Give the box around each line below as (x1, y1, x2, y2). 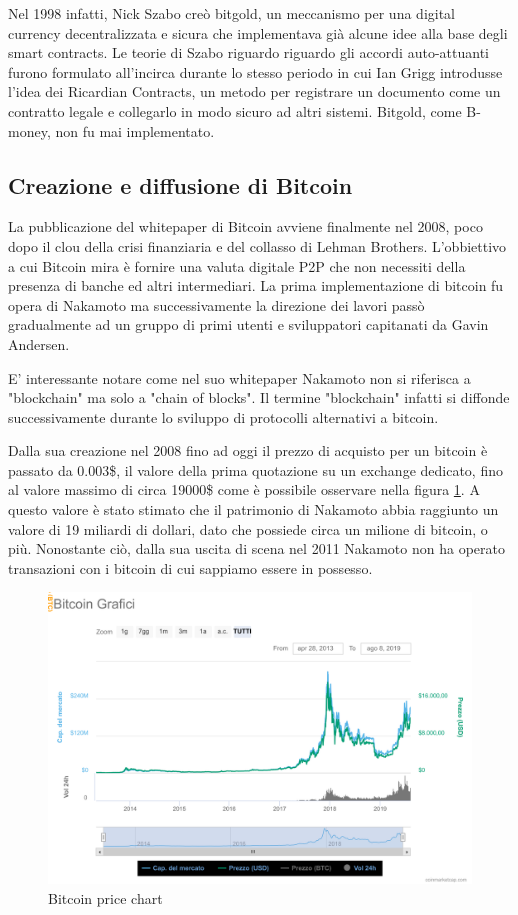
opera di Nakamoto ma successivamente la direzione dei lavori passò (8, 294, 425, 315)
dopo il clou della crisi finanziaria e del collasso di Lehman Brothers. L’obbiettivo (8, 235, 507, 256)
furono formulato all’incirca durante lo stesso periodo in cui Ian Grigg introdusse (8, 61, 503, 82)
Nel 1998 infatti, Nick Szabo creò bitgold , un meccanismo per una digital (8, 3, 456, 23)
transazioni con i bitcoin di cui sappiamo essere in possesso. (8, 557, 373, 578)
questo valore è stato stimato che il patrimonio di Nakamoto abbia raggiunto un (8, 499, 499, 520)
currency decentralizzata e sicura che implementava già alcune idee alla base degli (8, 22, 508, 43)
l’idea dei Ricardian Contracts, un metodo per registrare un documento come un (8, 81, 501, 102)
